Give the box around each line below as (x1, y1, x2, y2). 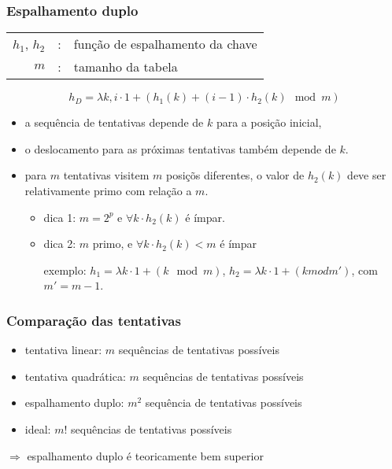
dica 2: (43, 235, 76, 252)
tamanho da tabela (73, 57, 178, 76)
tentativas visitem (63, 167, 150, 183)
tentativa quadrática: (24, 367, 126, 384)
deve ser (347, 167, 386, 183)
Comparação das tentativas (6, 310, 181, 330)
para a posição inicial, (216, 114, 322, 131)
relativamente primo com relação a (24, 183, 192, 198)
